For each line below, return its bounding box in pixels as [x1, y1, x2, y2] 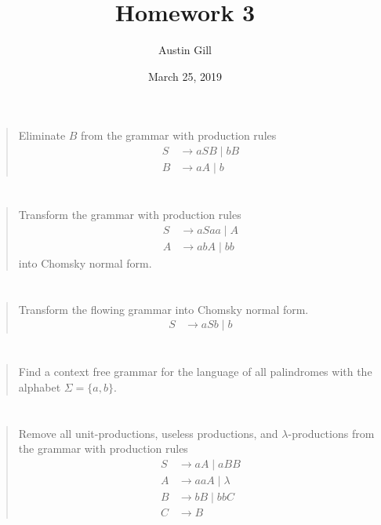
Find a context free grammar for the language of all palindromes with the [18, 363, 372, 380]
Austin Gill [158, 42, 212, 58]
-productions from [288, 425, 375, 441]
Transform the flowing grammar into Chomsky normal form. [18, 301, 309, 317]
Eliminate [18, 127, 66, 144]
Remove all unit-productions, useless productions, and [18, 425, 278, 441]
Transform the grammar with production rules [18, 206, 241, 223]
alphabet [18, 379, 61, 395]
